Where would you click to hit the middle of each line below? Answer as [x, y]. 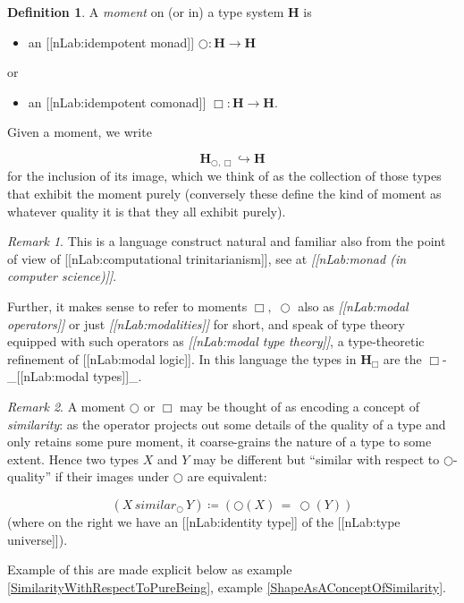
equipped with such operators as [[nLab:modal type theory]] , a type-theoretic [216, 341]
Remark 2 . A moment [67, 406]
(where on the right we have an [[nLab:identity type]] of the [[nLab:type [204, 521]
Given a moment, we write [80, 132]
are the [402, 358]
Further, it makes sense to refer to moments [127, 306]
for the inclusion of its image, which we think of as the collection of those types [224, 176]
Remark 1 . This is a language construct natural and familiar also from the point [227, 241]
